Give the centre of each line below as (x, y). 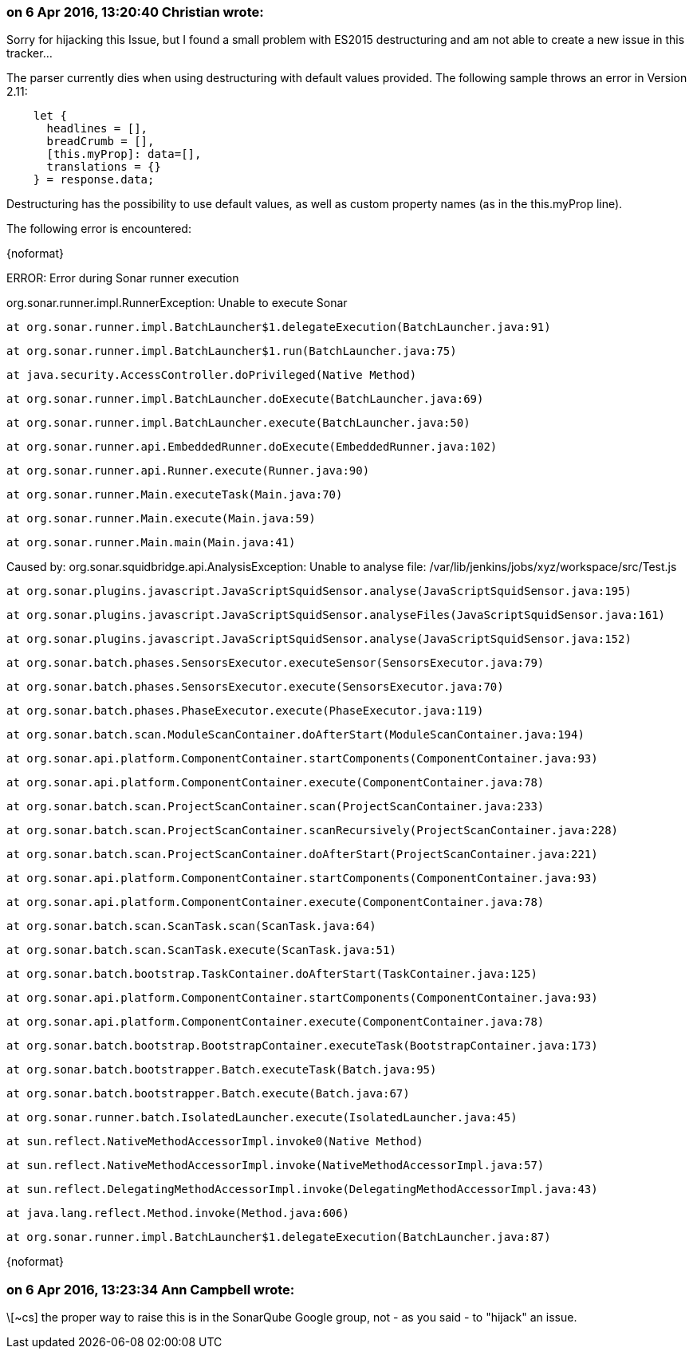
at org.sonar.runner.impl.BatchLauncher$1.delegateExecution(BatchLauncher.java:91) (279, 327)
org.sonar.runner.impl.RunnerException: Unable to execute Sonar (177, 303)
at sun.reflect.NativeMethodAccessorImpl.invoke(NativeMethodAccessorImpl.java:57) (276, 1166)
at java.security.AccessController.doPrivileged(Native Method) (212, 375)
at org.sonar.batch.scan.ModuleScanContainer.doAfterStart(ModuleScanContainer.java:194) (295, 735)
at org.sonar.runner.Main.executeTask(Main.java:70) (175, 495)
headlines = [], (97, 129)
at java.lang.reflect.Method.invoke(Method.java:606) (178, 1213)
